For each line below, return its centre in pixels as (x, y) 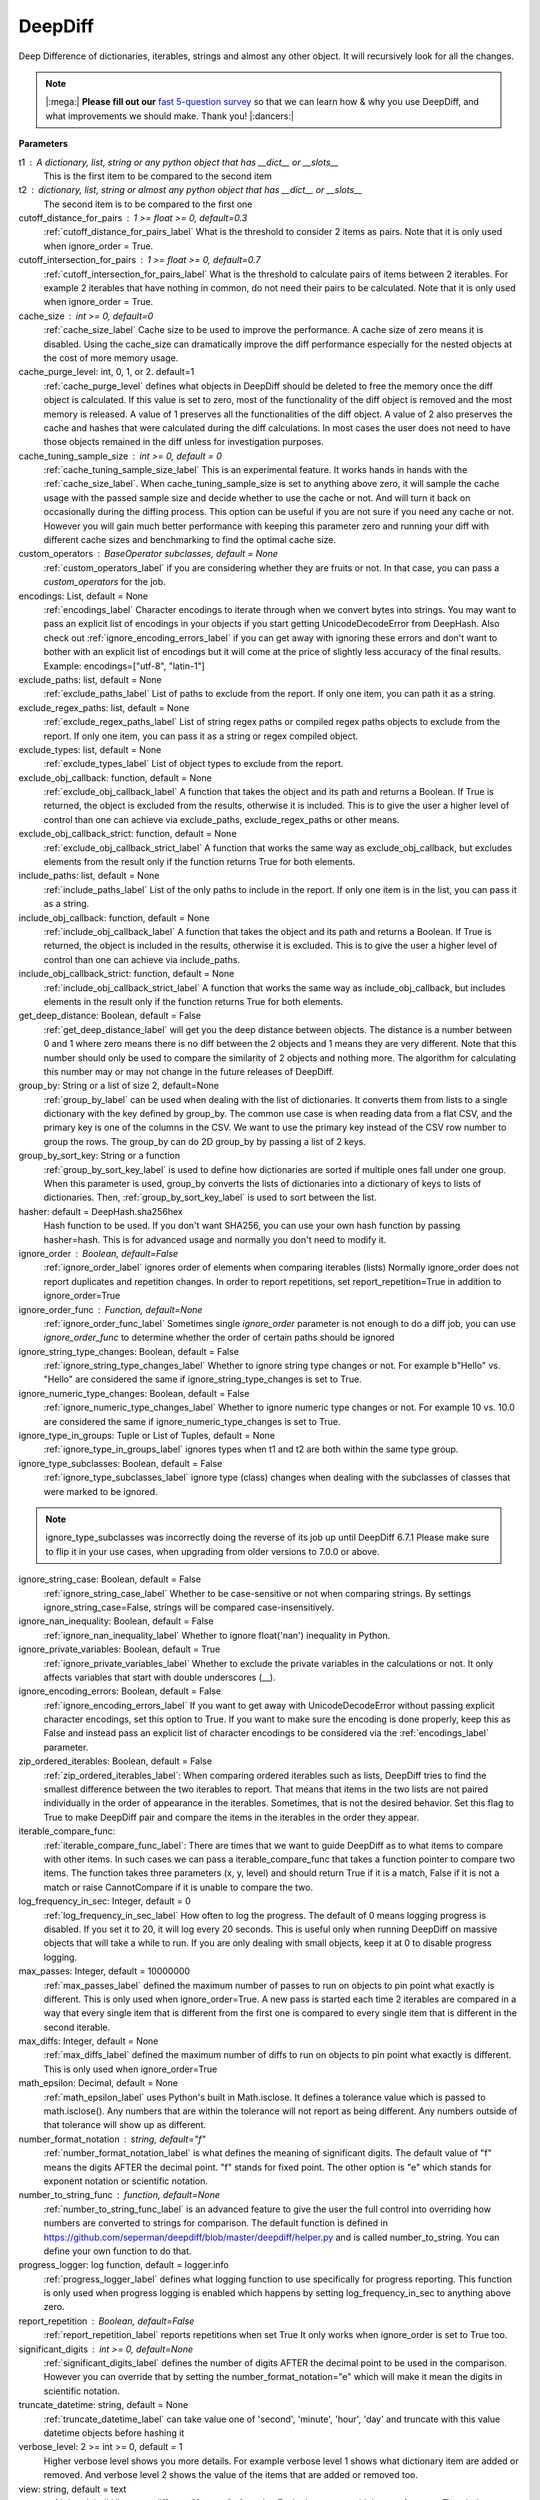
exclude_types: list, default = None (90, 749)
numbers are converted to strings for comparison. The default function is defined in (216, 2223)
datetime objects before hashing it (114, 2433)
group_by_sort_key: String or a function (99, 1156)
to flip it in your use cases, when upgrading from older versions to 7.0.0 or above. (212, 1551)
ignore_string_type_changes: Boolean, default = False (129, 1351)
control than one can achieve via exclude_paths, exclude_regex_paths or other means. (221, 819)
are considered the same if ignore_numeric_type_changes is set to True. (192, 1421)
